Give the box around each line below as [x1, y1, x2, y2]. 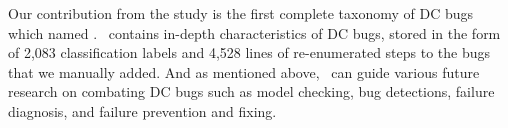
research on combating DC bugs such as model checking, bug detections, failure [8, 81, 495, 102]
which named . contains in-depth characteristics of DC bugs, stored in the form [8, 22, 501, 43]
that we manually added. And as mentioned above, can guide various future [8, 61, 480, 82]
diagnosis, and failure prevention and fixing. [8, 100, 277, 121]
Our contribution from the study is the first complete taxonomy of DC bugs [8, 3, 474, 23]
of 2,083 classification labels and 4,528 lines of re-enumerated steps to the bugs [8, 42, 491, 63]
